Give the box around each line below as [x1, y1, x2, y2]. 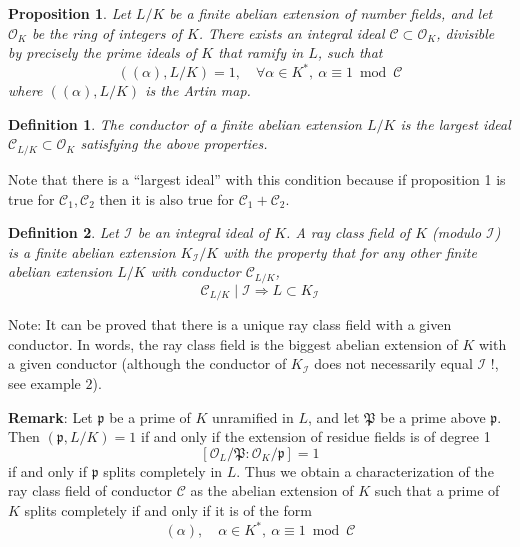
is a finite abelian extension [8, 241, 176, 262]
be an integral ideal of [137, 222, 270, 243]
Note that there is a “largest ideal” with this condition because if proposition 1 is [8, 168, 506, 189]
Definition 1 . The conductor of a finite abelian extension [8, 113, 362, 134]
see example [8, 372, 81, 393]
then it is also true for [99, 188, 235, 209]
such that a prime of [374, 480, 500, 501]
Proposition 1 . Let [8, 3, 131, 23]
